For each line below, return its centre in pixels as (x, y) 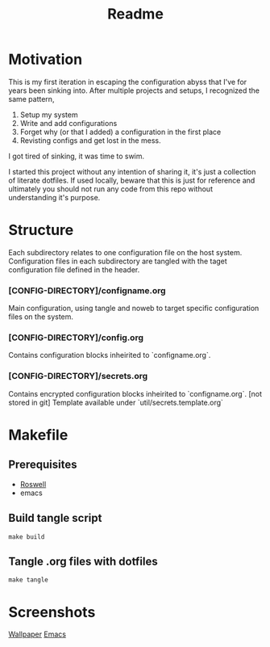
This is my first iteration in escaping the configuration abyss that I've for (128, 82)
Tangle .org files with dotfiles (83, 561)
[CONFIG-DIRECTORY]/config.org (76, 338)
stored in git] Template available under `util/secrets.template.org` (116, 402)
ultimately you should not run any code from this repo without (111, 189)
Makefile (38, 435)
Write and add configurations (69, 123)
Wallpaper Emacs (37, 634)
